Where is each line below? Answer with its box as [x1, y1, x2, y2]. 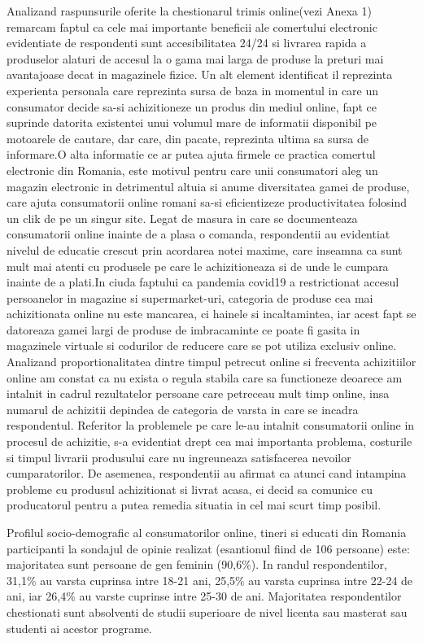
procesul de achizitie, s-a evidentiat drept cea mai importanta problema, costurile [7, 433, 412, 450]
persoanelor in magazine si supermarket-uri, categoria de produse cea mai [7, 289, 373, 306]
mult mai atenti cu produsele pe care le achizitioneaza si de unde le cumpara [7, 257, 389, 274]
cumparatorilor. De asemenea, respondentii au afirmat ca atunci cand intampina [7, 465, 407, 482]
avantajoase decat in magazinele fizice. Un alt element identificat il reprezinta [7, 66, 393, 83]
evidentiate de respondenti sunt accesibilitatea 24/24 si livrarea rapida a [7, 34, 367, 51]
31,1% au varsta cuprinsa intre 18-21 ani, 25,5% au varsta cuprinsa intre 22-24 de [7, 571, 413, 588]
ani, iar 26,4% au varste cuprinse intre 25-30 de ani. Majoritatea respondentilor [7, 587, 402, 605]
